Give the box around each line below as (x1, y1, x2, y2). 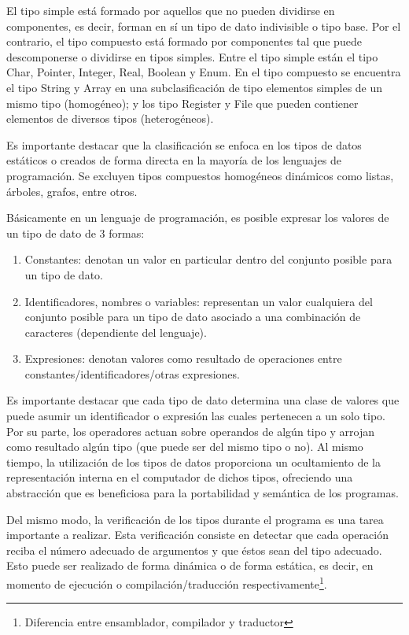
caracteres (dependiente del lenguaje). (24, 323, 207, 340)
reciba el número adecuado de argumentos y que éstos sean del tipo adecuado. (6, 541, 382, 558)
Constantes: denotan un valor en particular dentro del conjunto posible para (24, 251, 392, 268)
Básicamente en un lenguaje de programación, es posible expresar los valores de (6, 209, 389, 226)
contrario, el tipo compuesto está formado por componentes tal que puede (6, 33, 362, 50)
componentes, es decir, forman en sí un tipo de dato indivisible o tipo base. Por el (6, 17, 401, 34)
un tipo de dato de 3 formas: (6, 224, 145, 241)
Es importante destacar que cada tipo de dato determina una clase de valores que (6, 392, 400, 408)
